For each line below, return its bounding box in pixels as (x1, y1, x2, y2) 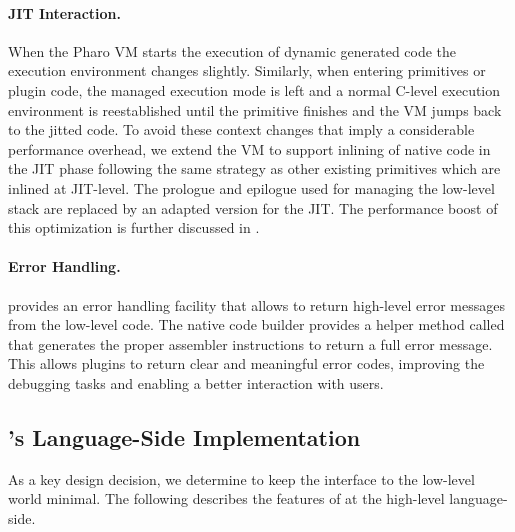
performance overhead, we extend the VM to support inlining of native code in (8, 138, 491, 159)
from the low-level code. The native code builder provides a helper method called (8, 314, 505, 335)
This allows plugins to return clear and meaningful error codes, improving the (8, 353, 485, 374)
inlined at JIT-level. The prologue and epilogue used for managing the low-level (8, 177, 495, 198)
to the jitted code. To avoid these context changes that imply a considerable (8, 119, 475, 140)
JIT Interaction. (8, 2, 122, 23)
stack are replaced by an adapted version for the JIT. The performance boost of (8, 197, 498, 218)
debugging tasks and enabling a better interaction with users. (8, 372, 384, 393)
